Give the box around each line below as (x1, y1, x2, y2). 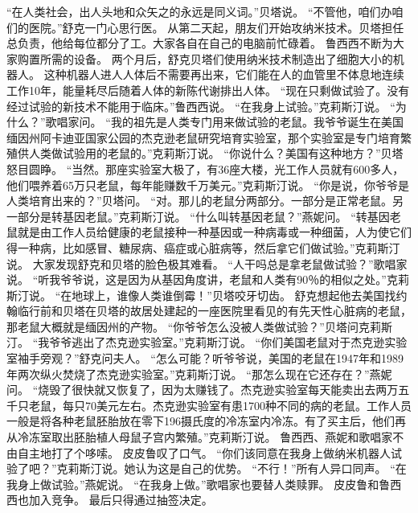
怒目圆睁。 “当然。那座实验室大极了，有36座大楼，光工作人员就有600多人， (6, 160, 404, 177)
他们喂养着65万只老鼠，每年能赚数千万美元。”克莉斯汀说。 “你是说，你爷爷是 (6, 176, 409, 193)
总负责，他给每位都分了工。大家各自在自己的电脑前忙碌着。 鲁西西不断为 (6, 35, 393, 51)
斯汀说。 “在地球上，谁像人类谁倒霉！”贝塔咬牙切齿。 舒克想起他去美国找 (6, 286, 396, 303)
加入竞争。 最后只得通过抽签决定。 (28, 491, 213, 508)
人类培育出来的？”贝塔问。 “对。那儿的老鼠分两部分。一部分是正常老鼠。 (6, 192, 392, 209)
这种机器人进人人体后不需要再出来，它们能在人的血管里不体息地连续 (43, 66, 404, 83)
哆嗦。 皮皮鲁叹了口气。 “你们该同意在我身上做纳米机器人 (84, 444, 391, 461)
